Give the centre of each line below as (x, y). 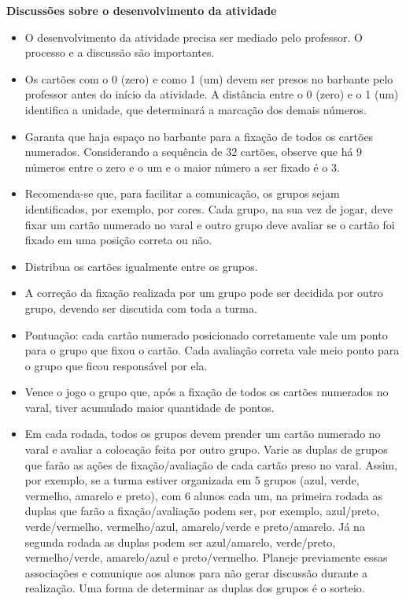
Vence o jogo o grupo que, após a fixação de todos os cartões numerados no (207, 392)
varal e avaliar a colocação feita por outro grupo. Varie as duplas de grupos (206, 449)
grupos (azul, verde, (312, 480)
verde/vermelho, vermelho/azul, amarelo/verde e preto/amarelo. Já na (195, 527)
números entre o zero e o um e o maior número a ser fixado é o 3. (182, 167)
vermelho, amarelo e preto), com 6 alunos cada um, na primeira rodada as (203, 495)
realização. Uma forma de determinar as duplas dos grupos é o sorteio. (195, 588)
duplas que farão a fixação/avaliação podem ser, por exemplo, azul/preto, (202, 511)
